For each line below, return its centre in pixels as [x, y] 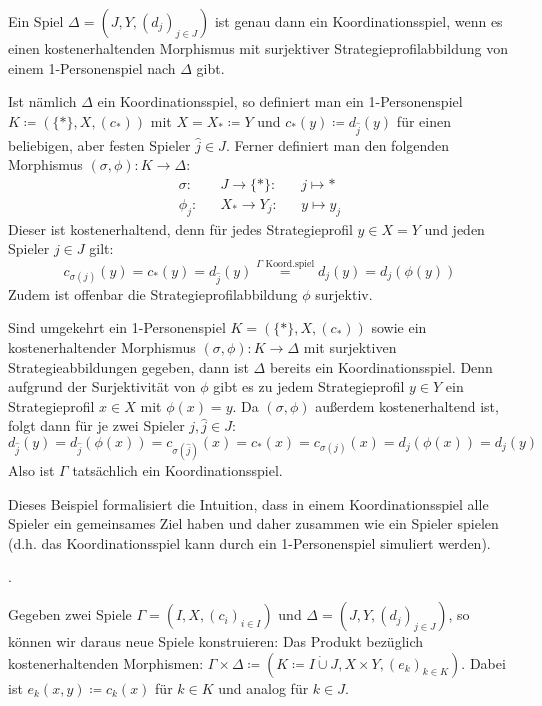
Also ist [31, 470]
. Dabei [483, 662]
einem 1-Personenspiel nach [92, 67]
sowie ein [399, 327]
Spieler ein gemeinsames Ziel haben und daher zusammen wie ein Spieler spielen [253, 523]
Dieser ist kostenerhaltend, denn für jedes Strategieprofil [180, 228]
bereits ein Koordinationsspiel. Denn [381, 366]
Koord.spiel [290, 264]
